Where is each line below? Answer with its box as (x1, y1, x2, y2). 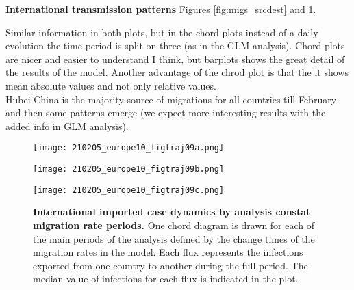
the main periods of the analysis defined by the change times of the (33, 231, 315, 246)
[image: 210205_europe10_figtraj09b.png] (33, 164, 225, 174)
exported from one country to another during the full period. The (33, 258, 308, 272)
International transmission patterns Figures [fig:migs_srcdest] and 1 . (5, 2, 316, 16)
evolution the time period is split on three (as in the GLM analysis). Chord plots (5, 38, 345, 53)
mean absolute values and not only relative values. (5, 78, 216, 92)
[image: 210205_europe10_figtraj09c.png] (33, 185, 225, 195)
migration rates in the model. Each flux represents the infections (33, 245, 303, 259)
